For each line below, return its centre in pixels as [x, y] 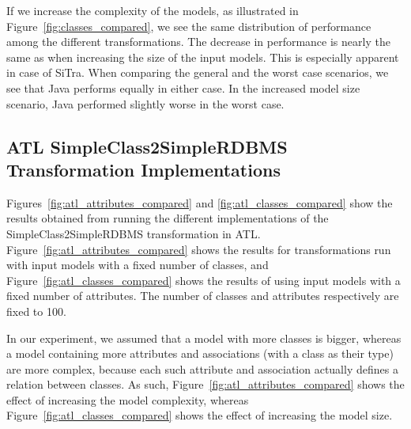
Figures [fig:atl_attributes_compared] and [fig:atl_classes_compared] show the [200, 202]
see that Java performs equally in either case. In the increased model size [183, 87]
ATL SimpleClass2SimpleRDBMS [147, 146]
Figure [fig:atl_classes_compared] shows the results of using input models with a [204, 280]
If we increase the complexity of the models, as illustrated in [153, 10]
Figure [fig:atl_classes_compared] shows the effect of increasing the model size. [200, 415]
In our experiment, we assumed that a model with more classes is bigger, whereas [204, 338]
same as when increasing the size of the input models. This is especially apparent [203, 57]
